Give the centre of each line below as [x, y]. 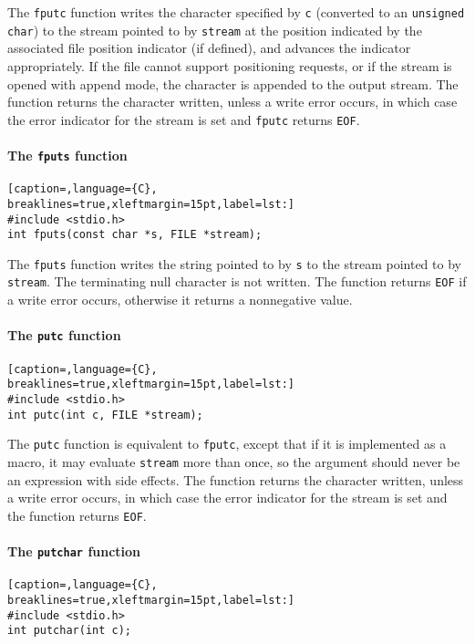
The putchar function [74, 551]
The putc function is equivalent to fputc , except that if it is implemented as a [227, 444]
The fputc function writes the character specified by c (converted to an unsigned [236, 12]
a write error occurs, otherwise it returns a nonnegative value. [180, 300]
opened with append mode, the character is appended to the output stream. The [233, 83]
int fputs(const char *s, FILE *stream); [135, 235]
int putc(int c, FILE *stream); [105, 415]
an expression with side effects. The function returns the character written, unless [236, 479]
